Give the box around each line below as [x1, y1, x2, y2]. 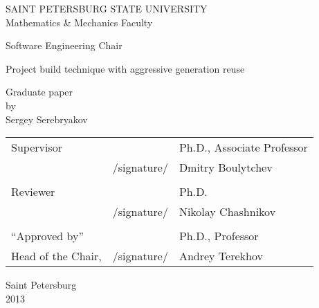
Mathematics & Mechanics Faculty [6, 15, 153, 29]
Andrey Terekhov [179, 248, 263, 264]
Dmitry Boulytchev [179, 159, 273, 176]
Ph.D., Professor [179, 228, 259, 244]
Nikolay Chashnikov [179, 203, 276, 220]
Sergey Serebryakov [6, 111, 88, 126]
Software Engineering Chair [6, 38, 122, 53]
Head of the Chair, [11, 248, 102, 264]
